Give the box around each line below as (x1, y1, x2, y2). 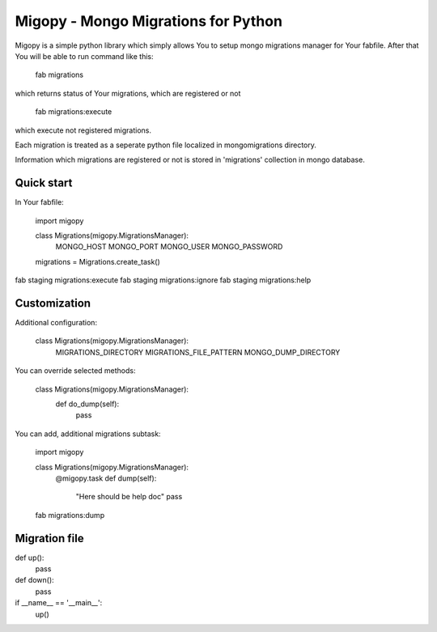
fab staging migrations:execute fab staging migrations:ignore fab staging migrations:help (15, 275, 312, 285)
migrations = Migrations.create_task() (35, 257, 161, 266)
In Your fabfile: (15, 197, 64, 207)
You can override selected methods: (15, 366, 136, 375)
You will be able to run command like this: (15, 51, 154, 61)
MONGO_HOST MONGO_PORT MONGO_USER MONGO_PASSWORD (55, 242, 283, 252)
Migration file (15, 531, 84, 545)
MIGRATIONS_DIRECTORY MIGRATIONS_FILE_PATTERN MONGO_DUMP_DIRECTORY (55, 347, 341, 357)
